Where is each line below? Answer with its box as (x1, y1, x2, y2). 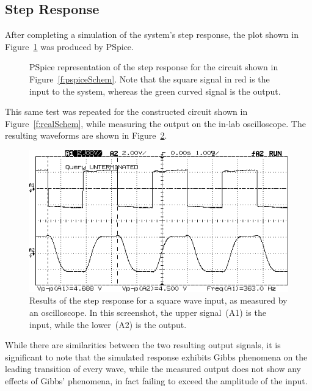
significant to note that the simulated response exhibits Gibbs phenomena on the (5, 350, 308, 363)
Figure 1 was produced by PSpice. (5, 40, 134, 53)
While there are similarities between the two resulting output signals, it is (5, 338, 281, 351)
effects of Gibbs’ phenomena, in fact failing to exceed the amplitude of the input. (5, 374, 308, 387)
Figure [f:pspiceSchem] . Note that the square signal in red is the (29, 72, 270, 85)
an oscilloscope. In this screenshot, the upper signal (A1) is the (29, 306, 266, 319)
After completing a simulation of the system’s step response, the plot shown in (5, 28, 299, 41)
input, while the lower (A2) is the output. (29, 318, 187, 331)
